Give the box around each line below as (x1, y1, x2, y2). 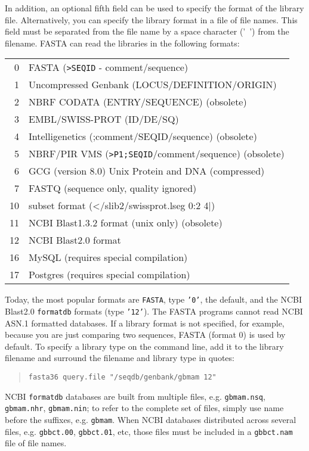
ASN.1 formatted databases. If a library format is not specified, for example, (5, 316, 285, 329)
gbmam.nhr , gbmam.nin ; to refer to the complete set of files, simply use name (5, 402, 284, 414)
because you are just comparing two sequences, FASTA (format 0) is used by (5, 328, 286, 341)
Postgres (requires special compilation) (29, 268, 190, 282)
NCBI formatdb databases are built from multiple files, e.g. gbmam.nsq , (5, 390, 265, 402)
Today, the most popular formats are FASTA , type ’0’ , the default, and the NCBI (5, 293, 302, 306)
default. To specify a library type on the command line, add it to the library (5, 340, 284, 352)
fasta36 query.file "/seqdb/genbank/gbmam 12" (28, 373, 217, 382)
